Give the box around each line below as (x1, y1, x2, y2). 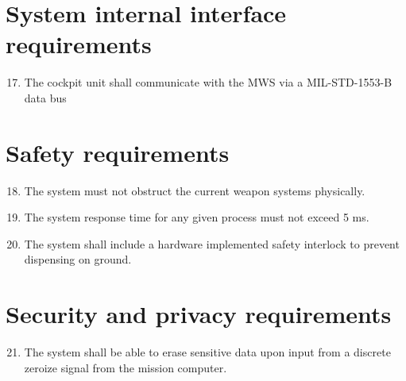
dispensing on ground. (24, 251, 132, 267)
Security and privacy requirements (6, 298, 392, 330)
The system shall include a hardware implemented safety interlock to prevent (24, 235, 400, 252)
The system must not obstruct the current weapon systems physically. (24, 182, 365, 198)
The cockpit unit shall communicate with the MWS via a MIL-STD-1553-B (24, 74, 392, 90)
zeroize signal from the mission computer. (24, 359, 227, 375)
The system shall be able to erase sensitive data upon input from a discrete (24, 344, 391, 360)
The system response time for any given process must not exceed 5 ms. (24, 209, 369, 225)
